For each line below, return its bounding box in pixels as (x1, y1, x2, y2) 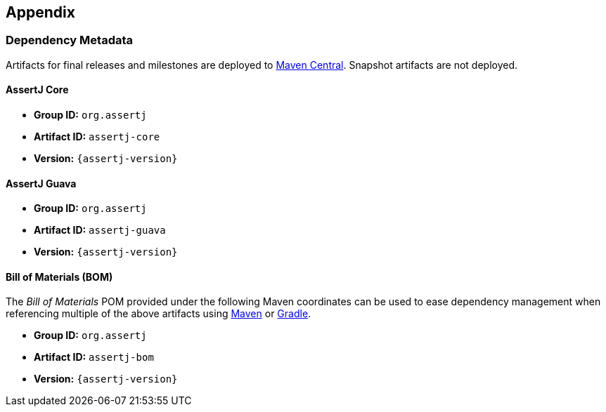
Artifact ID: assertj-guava (34, 224, 166, 237)
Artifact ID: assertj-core (34, 131, 160, 143)
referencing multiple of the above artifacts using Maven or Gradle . (6, 307, 311, 320)
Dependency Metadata (6, 33, 134, 48)
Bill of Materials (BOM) (6, 270, 113, 283)
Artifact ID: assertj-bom (34, 351, 154, 364)
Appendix (6, 4, 75, 21)
